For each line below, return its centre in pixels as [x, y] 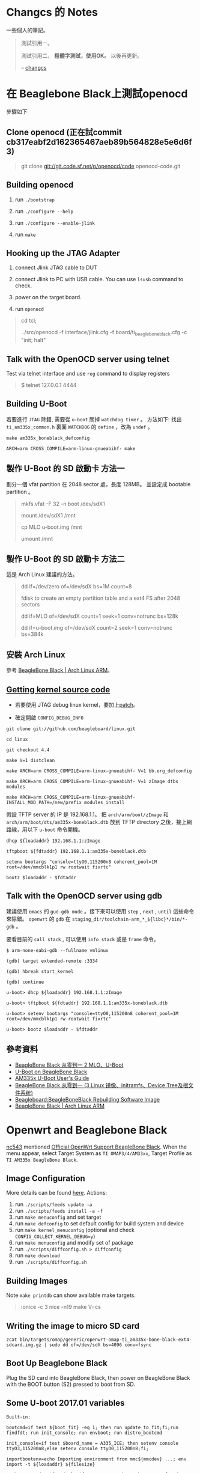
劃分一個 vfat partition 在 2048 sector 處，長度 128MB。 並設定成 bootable [98, 484]
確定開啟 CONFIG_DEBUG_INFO [49, 717]
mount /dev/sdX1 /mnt [48, 515]
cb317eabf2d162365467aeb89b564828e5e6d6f [99, 142]
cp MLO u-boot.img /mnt [51, 527]
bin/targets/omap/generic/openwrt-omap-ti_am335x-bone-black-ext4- [106, 1340]
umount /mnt [37, 538]
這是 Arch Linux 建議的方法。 [42, 575]
